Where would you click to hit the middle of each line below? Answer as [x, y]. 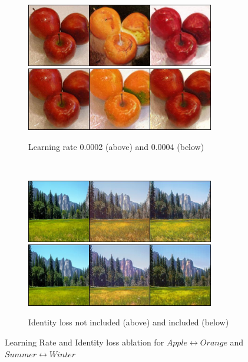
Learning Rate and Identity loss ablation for [85, 342]
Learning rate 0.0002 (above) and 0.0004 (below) [116, 146]
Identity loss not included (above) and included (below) [129, 322]
